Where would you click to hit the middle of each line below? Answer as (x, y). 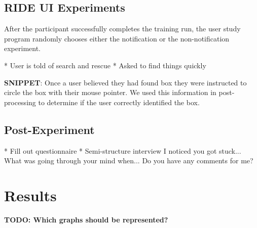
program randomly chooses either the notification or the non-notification (117, 38)
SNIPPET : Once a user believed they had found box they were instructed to (125, 82)
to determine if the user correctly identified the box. (119, 102)
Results (30, 195)
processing (20, 102)
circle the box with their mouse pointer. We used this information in (110, 92)
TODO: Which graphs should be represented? (86, 219)
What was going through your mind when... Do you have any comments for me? (129, 161)
